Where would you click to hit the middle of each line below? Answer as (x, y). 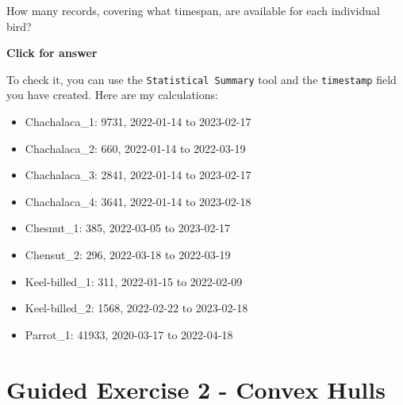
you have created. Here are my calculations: (112, 95)
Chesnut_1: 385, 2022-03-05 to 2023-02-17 (128, 228)
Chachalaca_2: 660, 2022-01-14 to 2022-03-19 (135, 148)
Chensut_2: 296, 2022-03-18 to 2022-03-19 (128, 254)
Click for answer (52, 53)
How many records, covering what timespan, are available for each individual (193, 10)
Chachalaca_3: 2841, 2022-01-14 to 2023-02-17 (138, 175)
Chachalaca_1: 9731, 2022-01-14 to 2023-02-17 (138, 122)
